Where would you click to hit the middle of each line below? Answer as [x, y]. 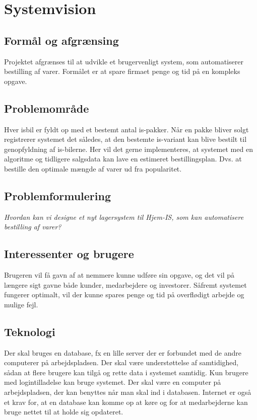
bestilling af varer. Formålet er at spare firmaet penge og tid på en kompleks [122, 71]
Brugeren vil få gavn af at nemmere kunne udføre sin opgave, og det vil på [119, 275]
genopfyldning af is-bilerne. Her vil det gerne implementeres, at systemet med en [128, 149]
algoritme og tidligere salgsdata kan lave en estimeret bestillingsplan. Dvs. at [123, 159]
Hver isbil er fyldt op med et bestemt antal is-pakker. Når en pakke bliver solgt [126, 129]
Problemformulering [58, 195]
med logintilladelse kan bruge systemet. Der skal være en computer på [113, 382]
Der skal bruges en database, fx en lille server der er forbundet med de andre [123, 352]
